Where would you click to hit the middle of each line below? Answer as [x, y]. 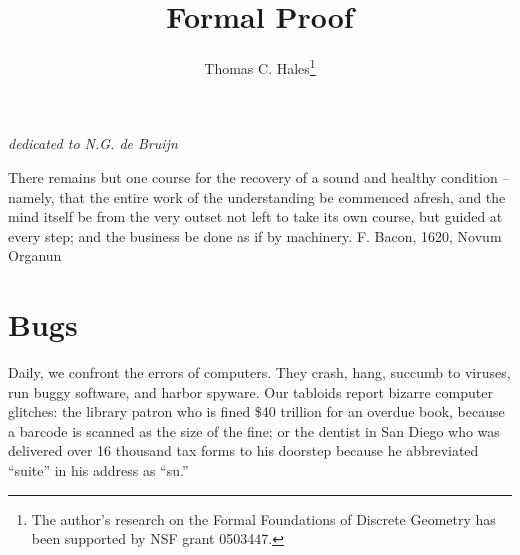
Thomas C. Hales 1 [260, 66]
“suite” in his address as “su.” [98, 470]
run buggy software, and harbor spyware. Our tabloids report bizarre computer [250, 391]
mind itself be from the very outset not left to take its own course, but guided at [255, 216]
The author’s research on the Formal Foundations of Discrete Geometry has [263, 518]
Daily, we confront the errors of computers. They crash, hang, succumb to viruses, [259, 372]
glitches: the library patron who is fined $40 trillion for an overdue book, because [256, 411]
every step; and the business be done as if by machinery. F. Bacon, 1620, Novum [255, 235]
